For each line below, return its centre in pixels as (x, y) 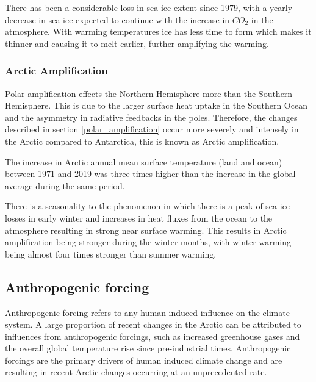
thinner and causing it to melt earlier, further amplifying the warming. (137, 43)
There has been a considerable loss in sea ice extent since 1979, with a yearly (149, 7)
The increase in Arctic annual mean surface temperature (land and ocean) (144, 161)
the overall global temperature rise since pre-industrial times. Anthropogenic (148, 348)
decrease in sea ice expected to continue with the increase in (117, 19)
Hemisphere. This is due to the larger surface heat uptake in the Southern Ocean (156, 105)
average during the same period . (65, 185)
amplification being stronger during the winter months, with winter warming (148, 242)
